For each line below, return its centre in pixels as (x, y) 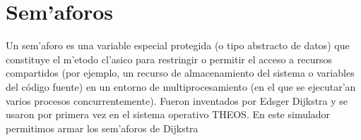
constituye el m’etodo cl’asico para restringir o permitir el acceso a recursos (169, 59)
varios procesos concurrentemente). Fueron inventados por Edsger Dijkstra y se (177, 100)
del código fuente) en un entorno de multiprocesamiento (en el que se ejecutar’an (181, 86)
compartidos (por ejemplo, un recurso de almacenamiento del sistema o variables (180, 73)
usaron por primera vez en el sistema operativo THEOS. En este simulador (168, 114)
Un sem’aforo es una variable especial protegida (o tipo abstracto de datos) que (178, 45)
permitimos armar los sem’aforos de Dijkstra (102, 128)
